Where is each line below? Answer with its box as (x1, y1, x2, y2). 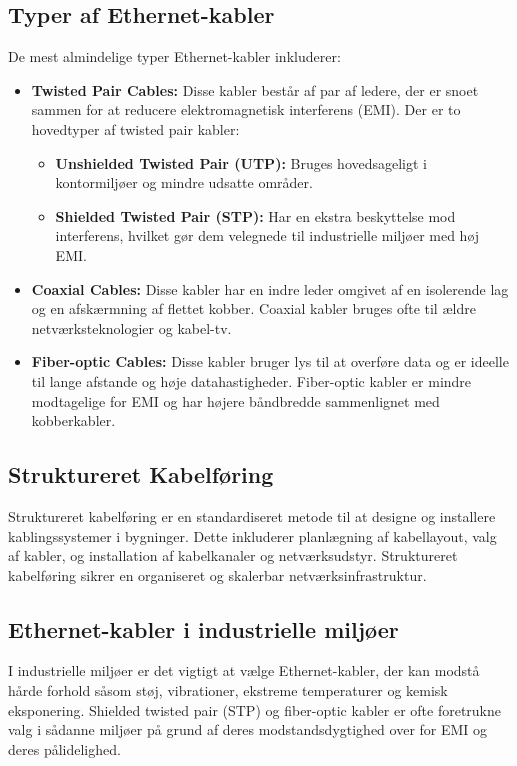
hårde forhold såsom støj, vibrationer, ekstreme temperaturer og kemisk (8, 680, 448, 701)
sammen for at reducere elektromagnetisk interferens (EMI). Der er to (31, 99, 461, 120)
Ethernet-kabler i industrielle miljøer (8, 613, 399, 644)
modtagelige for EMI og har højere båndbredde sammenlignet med (31, 390, 440, 411)
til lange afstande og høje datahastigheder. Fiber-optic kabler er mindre (31, 370, 472, 391)
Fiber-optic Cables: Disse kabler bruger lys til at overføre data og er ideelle (31, 351, 509, 372)
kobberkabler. (31, 410, 116, 431)
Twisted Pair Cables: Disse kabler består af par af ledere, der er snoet (31, 79, 479, 100)
